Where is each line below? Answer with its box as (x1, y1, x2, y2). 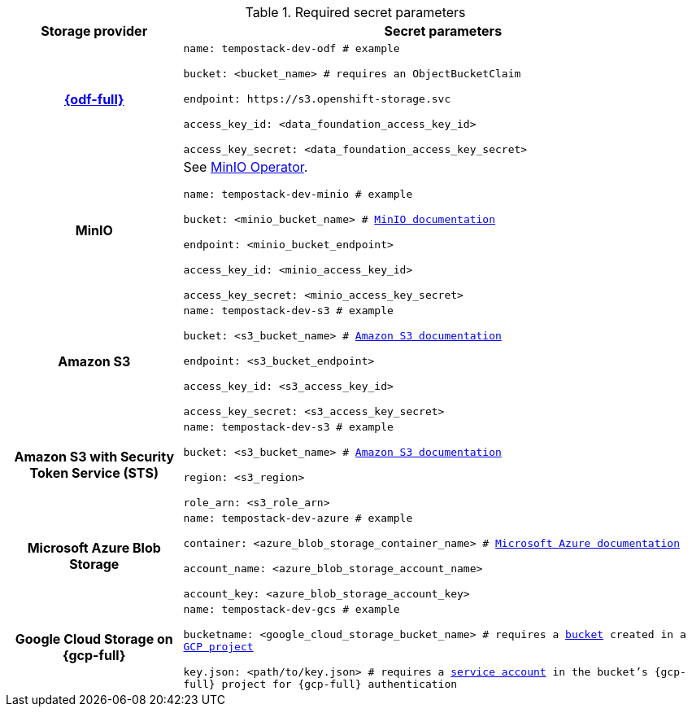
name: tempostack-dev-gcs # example (183, 603, 400, 615)
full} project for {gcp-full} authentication (183, 678, 458, 690)
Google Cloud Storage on (15, 630, 173, 647)
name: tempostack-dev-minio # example (183, 188, 413, 200)
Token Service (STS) (29, 465, 159, 481)
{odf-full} (63, 90, 124, 107)
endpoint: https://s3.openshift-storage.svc (183, 93, 451, 105)
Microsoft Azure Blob (27, 540, 161, 556)
